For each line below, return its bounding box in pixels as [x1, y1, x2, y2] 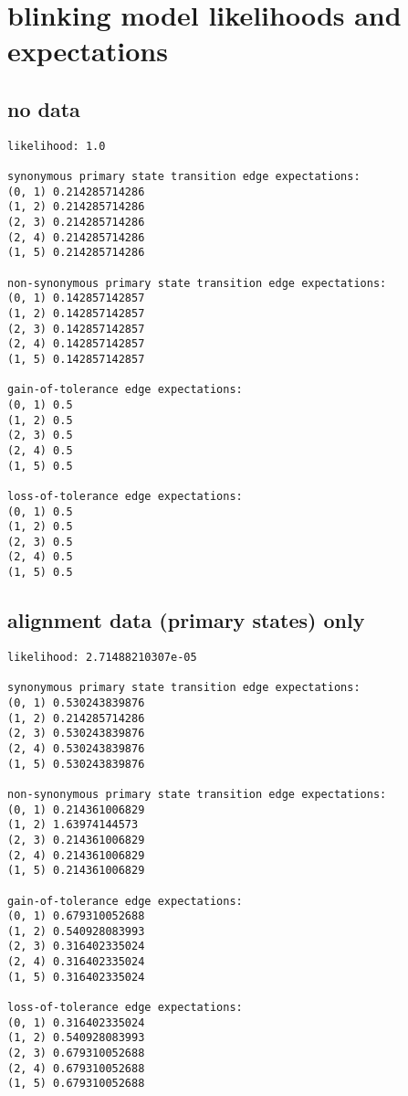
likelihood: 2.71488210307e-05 [7, 651, 197, 664]
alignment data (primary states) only [7, 606, 365, 634]
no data [7, 94, 80, 122]
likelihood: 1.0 [7, 139, 106, 153]
